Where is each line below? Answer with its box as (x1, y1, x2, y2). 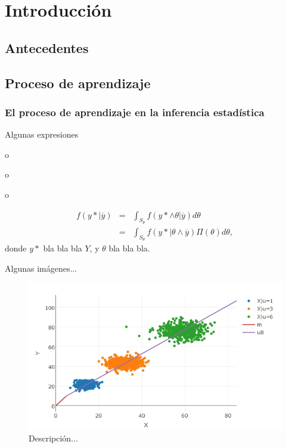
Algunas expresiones (5, 128, 79, 141)
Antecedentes (5, 38, 89, 57)
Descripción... (29, 432, 78, 444)
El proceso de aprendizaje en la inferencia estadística (5, 104, 265, 119)
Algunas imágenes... (5, 262, 77, 274)
